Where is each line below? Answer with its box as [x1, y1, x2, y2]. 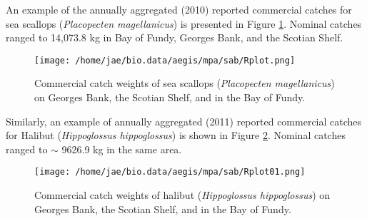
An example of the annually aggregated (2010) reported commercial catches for [6, 2, 352, 16]
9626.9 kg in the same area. [61, 141, 182, 156]
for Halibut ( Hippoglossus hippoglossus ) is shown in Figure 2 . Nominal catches [6, 128, 346, 143]
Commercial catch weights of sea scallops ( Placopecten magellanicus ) [34, 76, 335, 91]
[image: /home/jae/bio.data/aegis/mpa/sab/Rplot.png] [34, 55, 296, 66]
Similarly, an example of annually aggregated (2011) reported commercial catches [6, 113, 362, 128]
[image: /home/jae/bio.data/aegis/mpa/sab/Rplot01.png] [34, 167, 306, 178]
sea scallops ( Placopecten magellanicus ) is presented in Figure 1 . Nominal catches [6, 16, 362, 31]
